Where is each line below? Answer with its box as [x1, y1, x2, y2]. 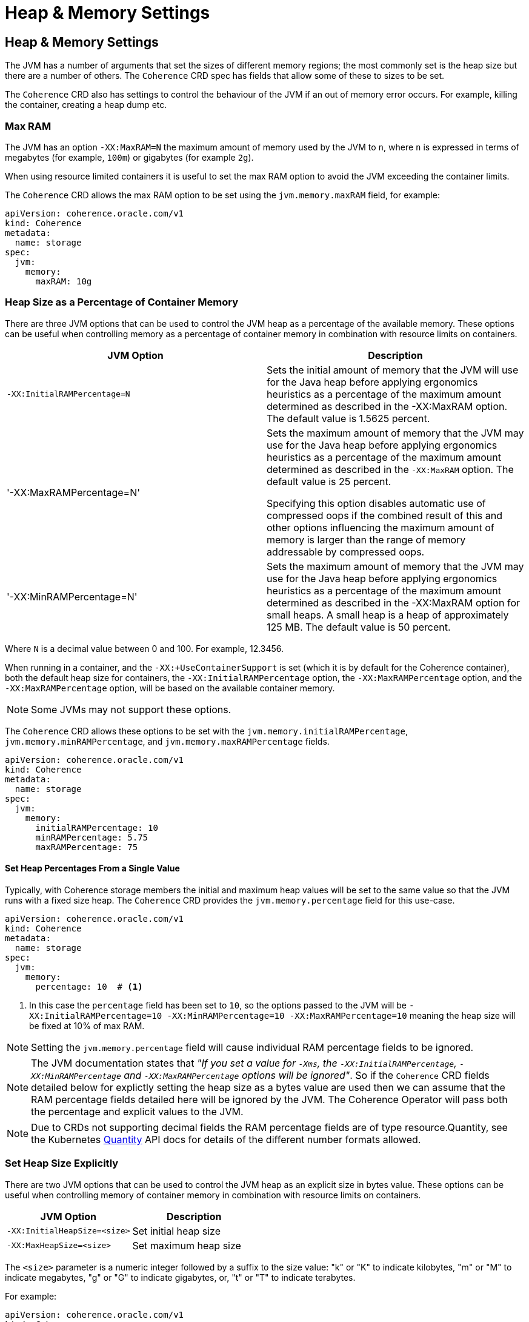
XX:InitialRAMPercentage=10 [29, 1010, 162, 1021]
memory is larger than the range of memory [267, 533, 466, 546]
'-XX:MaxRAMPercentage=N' [7, 486, 141, 498]
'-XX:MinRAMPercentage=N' [7, 590, 138, 603]
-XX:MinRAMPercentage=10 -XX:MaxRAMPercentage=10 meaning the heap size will [167, 1010, 516, 1021]
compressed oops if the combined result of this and [267, 509, 502, 522]
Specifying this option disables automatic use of [267, 497, 486, 509]
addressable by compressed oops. [267, 545, 425, 558]
